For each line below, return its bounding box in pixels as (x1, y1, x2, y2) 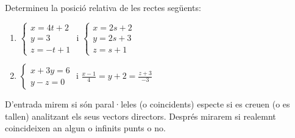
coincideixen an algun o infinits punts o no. (5, 122, 166, 134)
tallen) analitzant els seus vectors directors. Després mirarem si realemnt (5, 109, 276, 122)
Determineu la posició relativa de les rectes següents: (5, 1, 201, 13)
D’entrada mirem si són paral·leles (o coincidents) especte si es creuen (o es (5, 98, 290, 111)
